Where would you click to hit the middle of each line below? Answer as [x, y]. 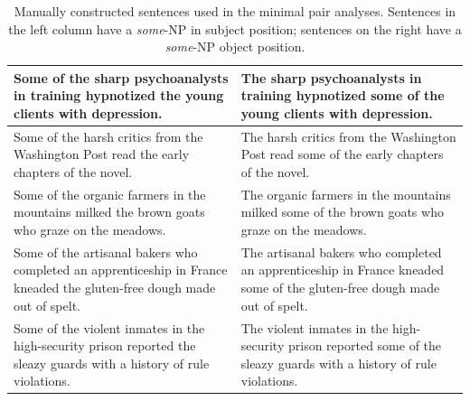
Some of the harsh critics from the [108, 136]
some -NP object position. [235, 47]
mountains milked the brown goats [109, 212]
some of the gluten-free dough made [340, 288]
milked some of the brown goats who [342, 212]
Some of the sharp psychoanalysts [121, 77]
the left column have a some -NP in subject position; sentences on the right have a [235, 28]
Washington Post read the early [102, 154]
